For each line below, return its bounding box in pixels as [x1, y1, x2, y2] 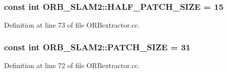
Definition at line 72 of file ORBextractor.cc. [4, 60, 140, 71]
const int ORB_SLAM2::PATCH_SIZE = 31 [4, 40, 191, 53]
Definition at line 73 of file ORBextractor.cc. [4, 20, 140, 30]
